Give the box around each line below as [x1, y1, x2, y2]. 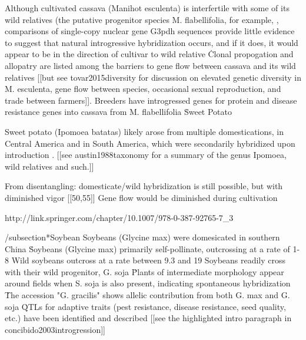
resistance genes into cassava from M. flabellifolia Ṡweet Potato [5, 105, 232, 118]
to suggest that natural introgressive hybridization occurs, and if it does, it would [5, 36, 298, 48]
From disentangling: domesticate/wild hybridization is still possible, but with [5, 180, 283, 192]
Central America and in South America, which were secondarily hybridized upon [5, 137, 295, 149]
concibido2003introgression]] [5, 323, 105, 335]
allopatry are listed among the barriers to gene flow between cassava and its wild [5, 59, 296, 71]
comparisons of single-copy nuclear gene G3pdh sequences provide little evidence [5, 25, 295, 37]
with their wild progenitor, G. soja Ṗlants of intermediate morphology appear [5, 265, 284, 278]
